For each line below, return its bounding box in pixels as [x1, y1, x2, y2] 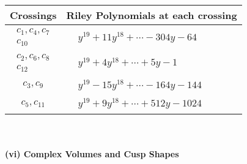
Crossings [10, 8, 57, 22]
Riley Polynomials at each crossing [66, 8, 237, 22]
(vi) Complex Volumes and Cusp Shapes [5, 147, 179, 160]
